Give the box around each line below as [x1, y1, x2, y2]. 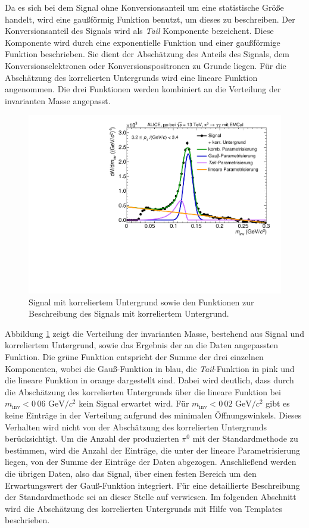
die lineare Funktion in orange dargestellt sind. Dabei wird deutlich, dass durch [5, 374, 294, 386]
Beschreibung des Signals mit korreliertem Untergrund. [29, 307, 229, 320]
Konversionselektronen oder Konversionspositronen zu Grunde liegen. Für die [5, 59, 286, 71]
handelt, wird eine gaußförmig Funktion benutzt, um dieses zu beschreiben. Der [5, 13, 295, 25]
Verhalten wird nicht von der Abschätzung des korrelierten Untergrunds [5, 420, 267, 433]
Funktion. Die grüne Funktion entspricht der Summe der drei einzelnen [5, 350, 264, 363]
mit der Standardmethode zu [192, 432, 298, 445]
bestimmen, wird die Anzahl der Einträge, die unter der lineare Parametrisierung [5, 443, 300, 456]
